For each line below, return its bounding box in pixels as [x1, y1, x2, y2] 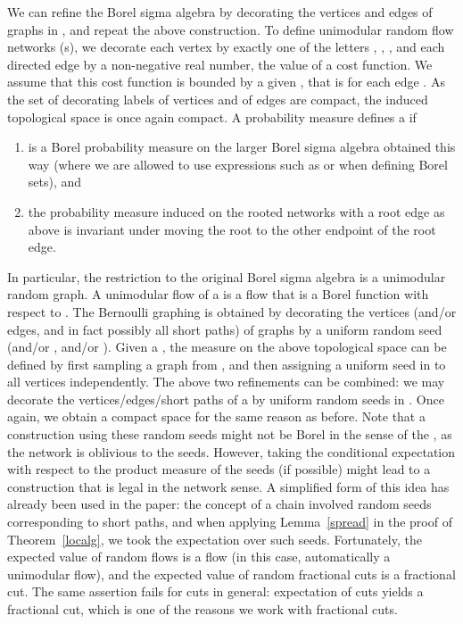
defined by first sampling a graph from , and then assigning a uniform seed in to [7, 354, 446, 373]
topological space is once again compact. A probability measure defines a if [7, 107, 417, 126]
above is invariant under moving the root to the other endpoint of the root [28, 220, 436, 238]
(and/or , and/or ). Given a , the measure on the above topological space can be [7, 337, 447, 356]
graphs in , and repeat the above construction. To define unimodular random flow [7, 20, 454, 38]
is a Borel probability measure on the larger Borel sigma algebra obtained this [28, 137, 456, 156]
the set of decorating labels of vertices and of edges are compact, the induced [7, 89, 428, 108]
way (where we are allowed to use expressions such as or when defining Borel [28, 154, 448, 173]
